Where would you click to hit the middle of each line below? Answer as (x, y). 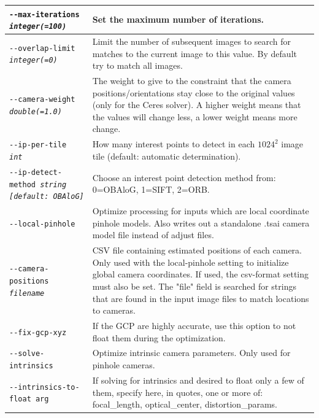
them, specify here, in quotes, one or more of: (178, 392)
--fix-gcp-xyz (38, 332)
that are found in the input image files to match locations (201, 298)
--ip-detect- (36, 172)
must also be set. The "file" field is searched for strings (194, 286)
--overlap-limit (42, 48)
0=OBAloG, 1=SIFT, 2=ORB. (151, 189)
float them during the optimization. (159, 337)
